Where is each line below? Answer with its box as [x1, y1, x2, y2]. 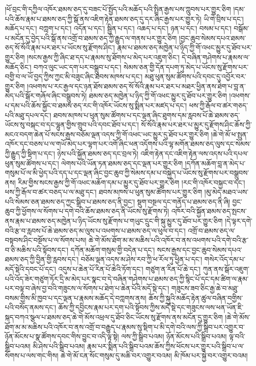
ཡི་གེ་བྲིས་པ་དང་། [203, 13, 244, 24]
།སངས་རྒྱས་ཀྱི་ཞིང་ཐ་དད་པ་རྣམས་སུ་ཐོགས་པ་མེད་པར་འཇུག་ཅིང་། [27, 52, 180, 62]
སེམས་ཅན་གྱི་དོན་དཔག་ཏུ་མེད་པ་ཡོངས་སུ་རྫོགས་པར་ [123, 61, 249, 72]
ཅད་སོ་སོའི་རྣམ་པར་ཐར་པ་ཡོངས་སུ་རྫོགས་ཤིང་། [5, 42, 115, 53]
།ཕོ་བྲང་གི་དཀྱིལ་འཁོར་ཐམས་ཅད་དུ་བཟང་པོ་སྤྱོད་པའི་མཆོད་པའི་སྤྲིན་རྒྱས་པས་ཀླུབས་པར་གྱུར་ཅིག [5, 4, 231, 14]
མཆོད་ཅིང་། [5, 61, 31, 72]
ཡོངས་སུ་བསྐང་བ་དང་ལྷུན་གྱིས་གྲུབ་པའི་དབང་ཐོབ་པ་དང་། [5, 119, 139, 130]
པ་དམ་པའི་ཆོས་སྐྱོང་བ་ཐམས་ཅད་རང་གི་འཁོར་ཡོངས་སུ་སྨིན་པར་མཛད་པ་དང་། [5, 100, 187, 110]
